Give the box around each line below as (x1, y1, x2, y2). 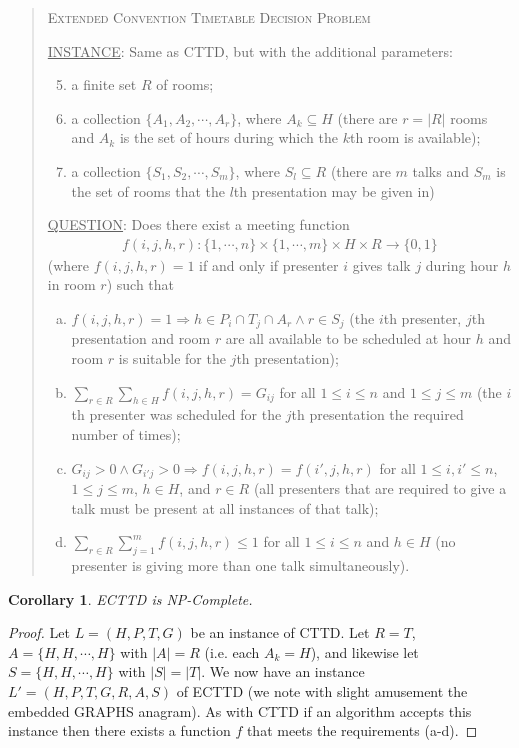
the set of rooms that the (71, 180, 225, 201)
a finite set (71, 74, 137, 95)
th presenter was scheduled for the (71, 404, 282, 425)
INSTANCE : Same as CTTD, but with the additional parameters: (47, 40, 453, 61)
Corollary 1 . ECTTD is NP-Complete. (8, 588, 253, 609)
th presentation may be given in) (233, 180, 435, 201)
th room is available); (349, 127, 481, 148)
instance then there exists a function (8, 720, 231, 741)
